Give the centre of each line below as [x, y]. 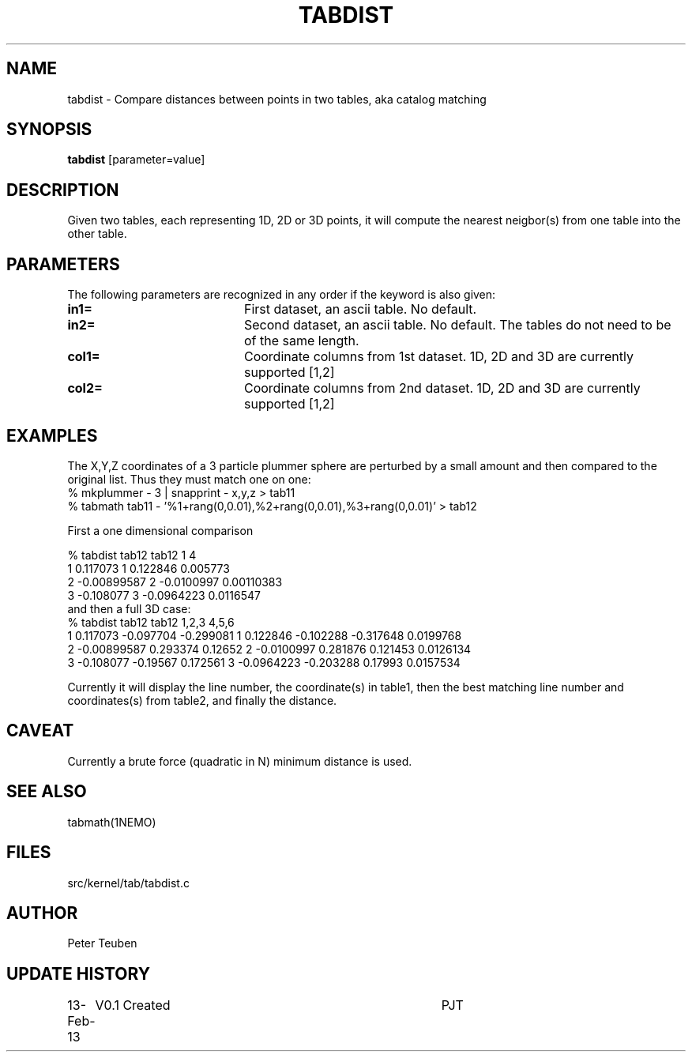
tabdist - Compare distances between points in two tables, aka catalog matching [277, 99]
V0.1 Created [133, 1005]
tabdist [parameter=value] [136, 160]
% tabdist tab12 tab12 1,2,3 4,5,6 [151, 622]
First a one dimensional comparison [160, 530]
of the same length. [301, 341]
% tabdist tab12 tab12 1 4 [132, 555]
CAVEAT [40, 731]
